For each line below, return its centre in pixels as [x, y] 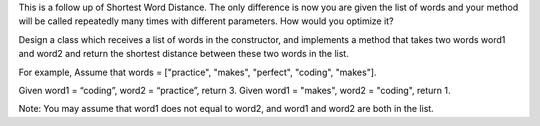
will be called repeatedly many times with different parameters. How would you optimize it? [206, 21]
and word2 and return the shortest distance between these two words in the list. [183, 54]
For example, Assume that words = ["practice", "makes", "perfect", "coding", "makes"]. [197, 72]
